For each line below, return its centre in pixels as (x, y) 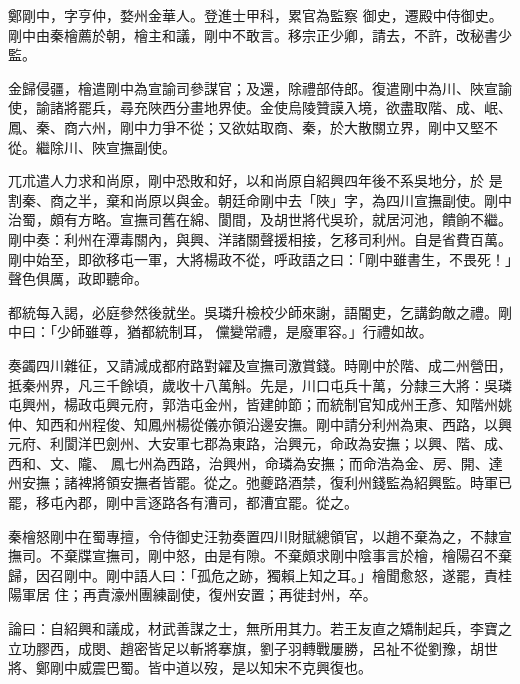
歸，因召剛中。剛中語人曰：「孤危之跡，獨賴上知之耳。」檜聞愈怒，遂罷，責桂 (260, 574)
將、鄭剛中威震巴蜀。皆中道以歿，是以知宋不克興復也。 (190, 667)
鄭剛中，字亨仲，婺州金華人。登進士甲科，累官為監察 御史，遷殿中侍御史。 (255, 15)
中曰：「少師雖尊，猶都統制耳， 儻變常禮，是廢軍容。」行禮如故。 (220, 331)
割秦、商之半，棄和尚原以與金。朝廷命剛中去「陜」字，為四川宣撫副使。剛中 (260, 199)
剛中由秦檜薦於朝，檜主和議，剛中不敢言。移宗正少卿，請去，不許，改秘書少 (260, 34)
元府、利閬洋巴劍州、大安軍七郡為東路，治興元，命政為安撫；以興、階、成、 (260, 443)
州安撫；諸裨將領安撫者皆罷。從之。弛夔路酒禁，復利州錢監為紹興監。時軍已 (260, 482)
